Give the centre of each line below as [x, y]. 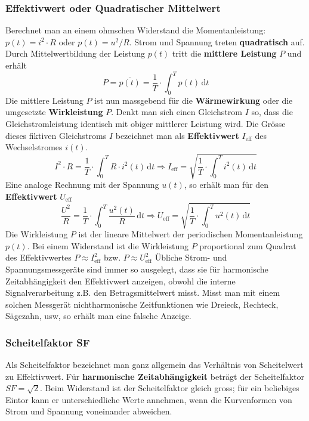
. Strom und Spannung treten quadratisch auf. [217, 41]
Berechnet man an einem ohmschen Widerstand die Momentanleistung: [136, 30]
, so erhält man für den [226, 185]
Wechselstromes [34, 147]
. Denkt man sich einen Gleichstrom [177, 112]
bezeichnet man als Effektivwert [177, 135]
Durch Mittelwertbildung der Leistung [75, 53]
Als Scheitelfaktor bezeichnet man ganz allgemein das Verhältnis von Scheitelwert [154, 365]
